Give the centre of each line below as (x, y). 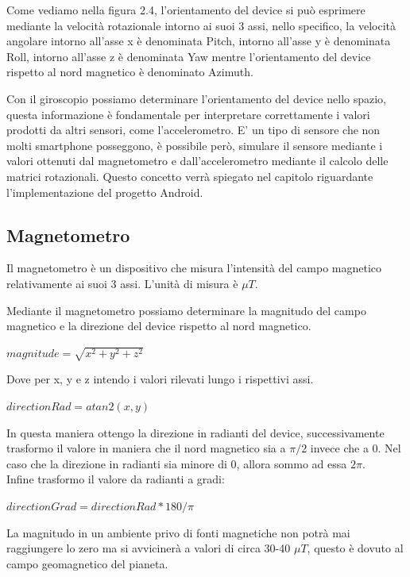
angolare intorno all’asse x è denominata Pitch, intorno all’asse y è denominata (199, 41)
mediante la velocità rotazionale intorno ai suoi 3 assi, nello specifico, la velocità (201, 25)
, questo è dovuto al (355, 548)
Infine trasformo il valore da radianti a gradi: (116, 479)
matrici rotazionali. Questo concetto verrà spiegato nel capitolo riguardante (190, 176)
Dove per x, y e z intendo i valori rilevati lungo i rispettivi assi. (160, 379)
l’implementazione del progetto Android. (105, 192)
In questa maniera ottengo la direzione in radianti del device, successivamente (195, 432)
